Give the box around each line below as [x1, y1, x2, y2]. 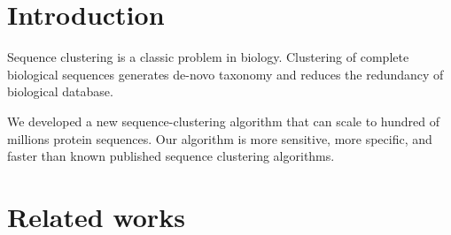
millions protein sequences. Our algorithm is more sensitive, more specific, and [7, 129, 432, 148]
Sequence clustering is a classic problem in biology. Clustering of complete [7, 48, 409, 66]
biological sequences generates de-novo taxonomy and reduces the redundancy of [7, 64, 444, 83]
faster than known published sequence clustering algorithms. [7, 147, 335, 165]
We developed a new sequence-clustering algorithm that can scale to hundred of [7, 111, 439, 130]
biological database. [7, 82, 113, 101]
